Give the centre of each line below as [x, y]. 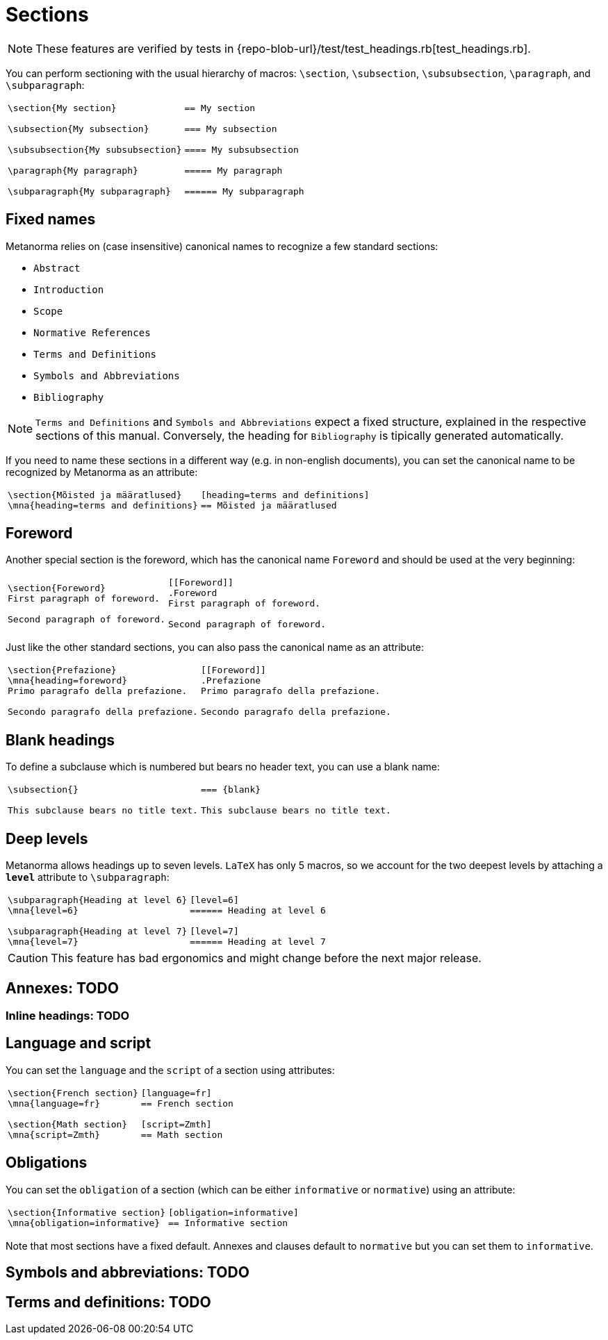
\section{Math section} [68, 1124]
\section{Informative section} [87, 1212]
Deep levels [47, 838]
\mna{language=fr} [54, 1103]
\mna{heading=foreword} [68, 681]
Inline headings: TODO [68, 1015]
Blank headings [60, 740]
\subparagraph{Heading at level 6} [98, 900]
